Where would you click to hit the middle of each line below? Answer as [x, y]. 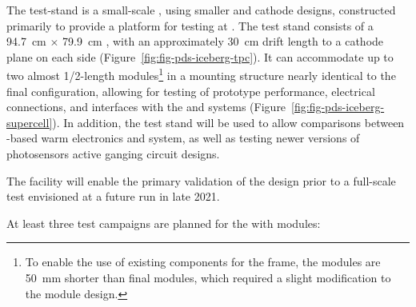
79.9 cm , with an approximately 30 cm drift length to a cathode [223, 41]
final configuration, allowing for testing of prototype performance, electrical [191, 91]
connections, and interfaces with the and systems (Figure [146, 107]
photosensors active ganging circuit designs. [113, 153]
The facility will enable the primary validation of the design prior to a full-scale [201, 180]
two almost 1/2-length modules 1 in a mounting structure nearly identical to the [201, 74]
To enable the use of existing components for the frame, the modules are [203, 262]
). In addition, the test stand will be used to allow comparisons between [228, 122]
